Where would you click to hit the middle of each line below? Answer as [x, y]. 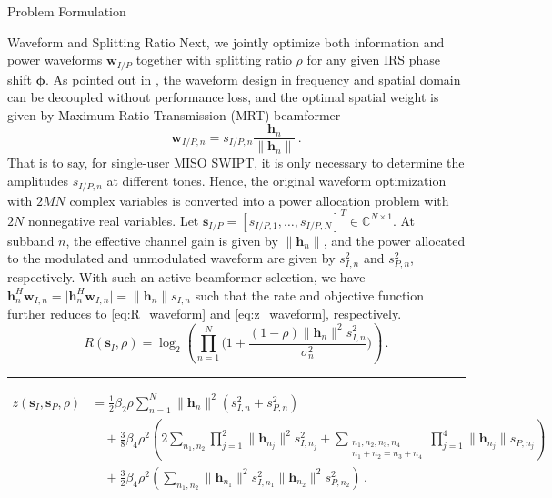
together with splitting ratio [214, 60]
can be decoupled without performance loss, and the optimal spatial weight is [223, 97]
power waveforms [55, 60]
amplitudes [38, 181]
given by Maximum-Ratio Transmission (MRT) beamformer [174, 114]
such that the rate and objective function [310, 295]
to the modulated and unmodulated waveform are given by [171, 258]
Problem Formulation [67, 11]
